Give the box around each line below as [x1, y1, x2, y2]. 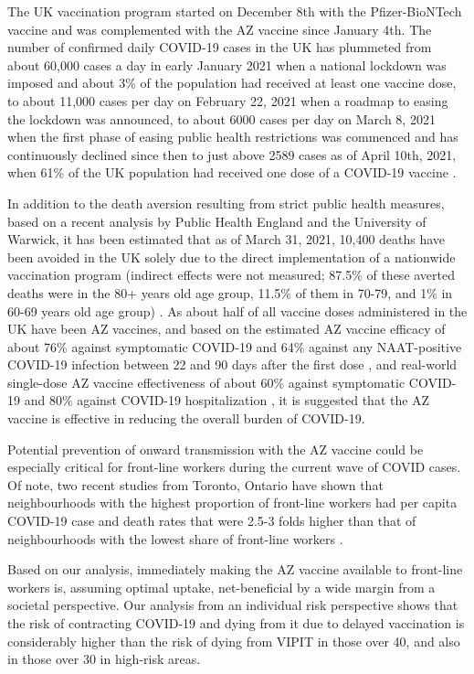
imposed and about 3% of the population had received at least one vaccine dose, [7, 73, 457, 92]
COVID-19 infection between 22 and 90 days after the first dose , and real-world [7, 355, 458, 374]
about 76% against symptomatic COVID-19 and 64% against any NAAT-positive [7, 337, 462, 356]
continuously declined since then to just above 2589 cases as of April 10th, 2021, [7, 144, 457, 164]
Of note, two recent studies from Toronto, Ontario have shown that [7, 475, 384, 494]
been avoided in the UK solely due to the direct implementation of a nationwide [7, 247, 456, 266]
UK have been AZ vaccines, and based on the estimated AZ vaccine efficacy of [7, 319, 446, 338]
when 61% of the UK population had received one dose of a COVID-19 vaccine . [7, 163, 457, 182]
